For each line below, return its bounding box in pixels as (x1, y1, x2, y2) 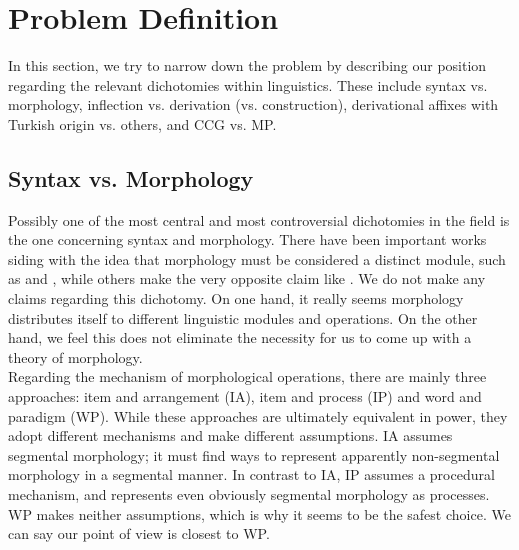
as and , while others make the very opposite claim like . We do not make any (8, 268, 486, 289)
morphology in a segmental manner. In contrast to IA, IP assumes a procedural (8, 464, 495, 485)
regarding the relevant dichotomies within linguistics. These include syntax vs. (8, 74, 488, 95)
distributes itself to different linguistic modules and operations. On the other (8, 307, 478, 328)
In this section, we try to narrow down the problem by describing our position (8, 55, 487, 76)
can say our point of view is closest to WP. (8, 523, 270, 544)
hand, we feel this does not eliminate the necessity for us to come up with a (8, 327, 472, 348)
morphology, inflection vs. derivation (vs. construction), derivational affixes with (8, 94, 499, 115)
